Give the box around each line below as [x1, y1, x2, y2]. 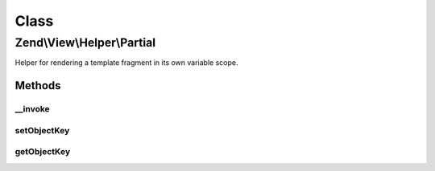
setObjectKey [14, 124, 70, 136]
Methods [14, 79, 61, 92]
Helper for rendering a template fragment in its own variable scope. [14, 58, 238, 67]
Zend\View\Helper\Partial [14, 35, 156, 50]
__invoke [14, 104, 50, 115]
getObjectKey [14, 146, 71, 157]
